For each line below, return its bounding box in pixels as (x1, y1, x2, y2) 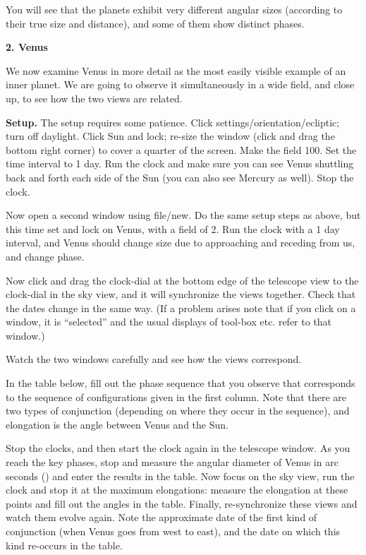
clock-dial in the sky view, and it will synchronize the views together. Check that (6, 287, 356, 302)
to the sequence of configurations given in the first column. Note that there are (6, 389, 346, 404)
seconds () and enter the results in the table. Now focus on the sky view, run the (6, 468, 355, 483)
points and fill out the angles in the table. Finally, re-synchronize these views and (6, 496, 358, 511)
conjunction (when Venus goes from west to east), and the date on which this (6, 524, 341, 538)
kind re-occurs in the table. (6, 537, 123, 552)
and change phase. (6, 249, 85, 263)
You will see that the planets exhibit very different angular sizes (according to (6, 2, 343, 16)
